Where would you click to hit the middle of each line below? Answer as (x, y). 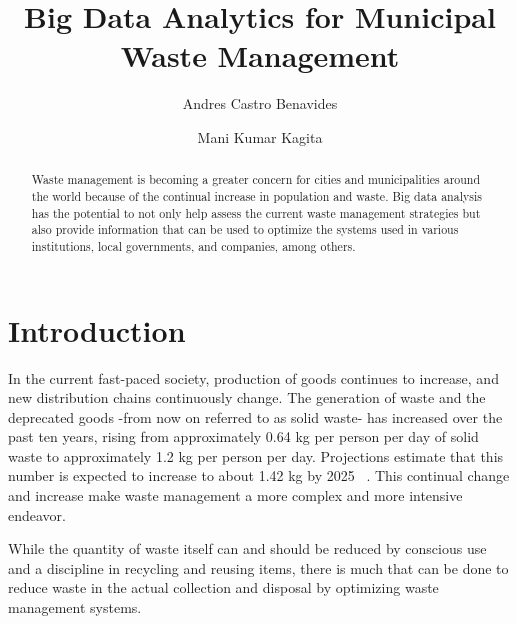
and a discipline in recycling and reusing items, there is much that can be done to (258, 567)
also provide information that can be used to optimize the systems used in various (245, 229)
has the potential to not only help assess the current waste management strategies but (256, 212)
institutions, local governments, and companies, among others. (193, 245)
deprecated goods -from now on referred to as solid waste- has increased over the (255, 416)
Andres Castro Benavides (260, 103)
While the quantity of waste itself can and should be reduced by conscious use (247, 548)
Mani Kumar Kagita (260, 136)
